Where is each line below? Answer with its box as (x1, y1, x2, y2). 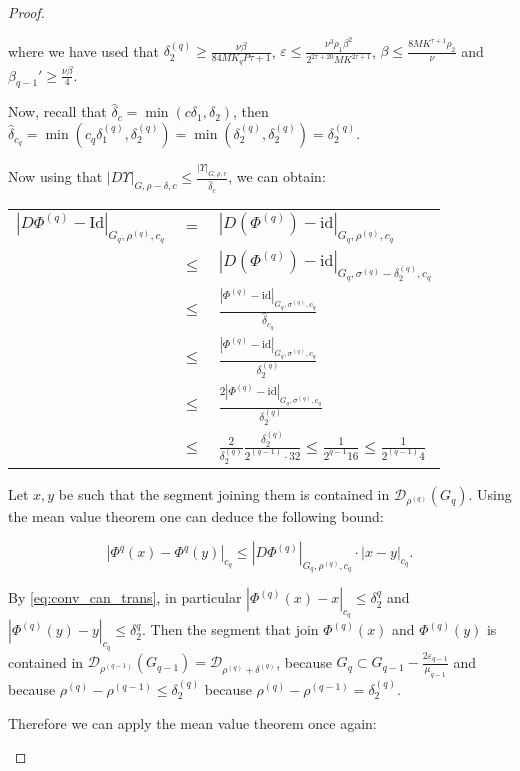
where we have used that (8, 40, 159, 61)
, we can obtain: (228, 166, 326, 187)
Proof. (8, 2, 45, 22)
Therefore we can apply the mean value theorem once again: (8, 712, 377, 733)
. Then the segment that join (142, 619, 319, 640)
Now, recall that (8, 101, 107, 122)
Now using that (8, 166, 103, 187)
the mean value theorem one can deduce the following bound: (8, 506, 384, 527)
